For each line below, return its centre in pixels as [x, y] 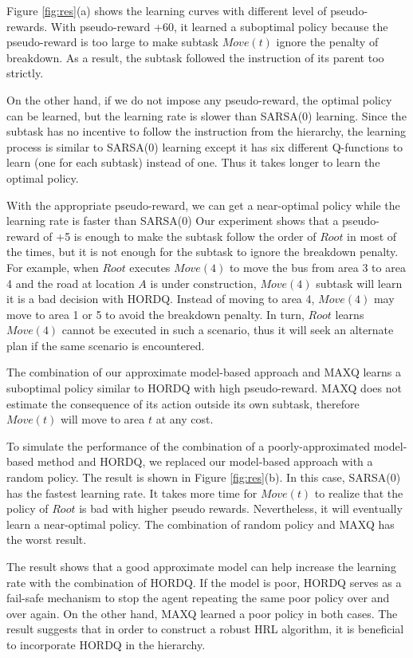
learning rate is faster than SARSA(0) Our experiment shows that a [173, 221]
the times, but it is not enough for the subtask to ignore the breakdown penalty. [203, 252]
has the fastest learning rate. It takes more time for [132, 493]
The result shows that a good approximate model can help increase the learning [201, 566]
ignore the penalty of [327, 42]
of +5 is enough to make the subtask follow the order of [180, 236]
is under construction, [203, 283]
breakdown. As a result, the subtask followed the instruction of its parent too [195, 57]
